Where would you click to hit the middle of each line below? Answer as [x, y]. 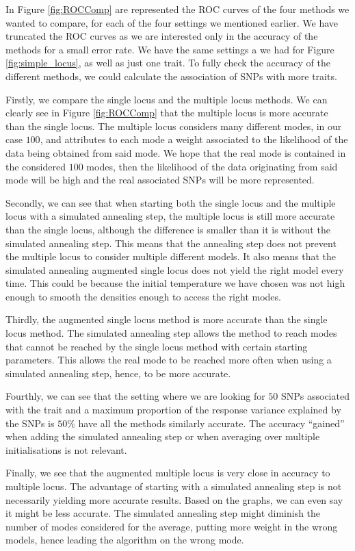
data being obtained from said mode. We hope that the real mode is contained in [176, 152]
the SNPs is [30, 423]
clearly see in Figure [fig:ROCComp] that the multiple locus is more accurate [167, 113]
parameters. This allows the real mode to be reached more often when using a [169, 360]
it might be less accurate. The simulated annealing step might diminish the [163, 513]
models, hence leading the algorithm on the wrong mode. [125, 540]
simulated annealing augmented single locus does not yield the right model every [175, 269]
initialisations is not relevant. [66, 449]
